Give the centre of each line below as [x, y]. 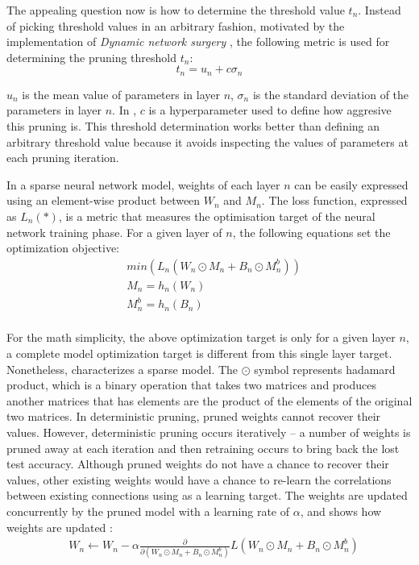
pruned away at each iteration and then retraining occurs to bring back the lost [203, 448]
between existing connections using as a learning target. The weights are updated [207, 495]
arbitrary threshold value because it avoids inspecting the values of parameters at [207, 141]
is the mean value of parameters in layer [121, 94]
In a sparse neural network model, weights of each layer [143, 184]
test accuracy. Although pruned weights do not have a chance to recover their [198, 464]
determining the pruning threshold [92, 57]
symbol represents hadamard [325, 369]
